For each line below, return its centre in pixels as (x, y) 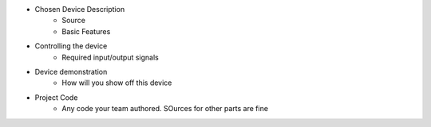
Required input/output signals (110, 57)
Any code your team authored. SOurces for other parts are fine (165, 109)
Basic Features (86, 31)
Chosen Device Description (80, 9)
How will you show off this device (117, 83)
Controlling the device (71, 46)
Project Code (56, 97)
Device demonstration (71, 71)
